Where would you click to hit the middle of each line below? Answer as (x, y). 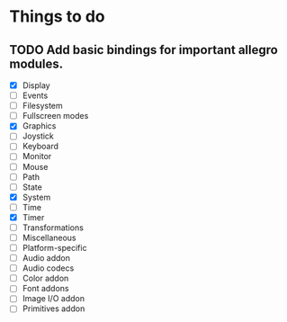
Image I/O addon (54, 299)
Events (35, 95)
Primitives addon (54, 309)
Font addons (45, 289)
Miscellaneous (49, 237)
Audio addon (46, 258)
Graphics (39, 126)
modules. (36, 63)
